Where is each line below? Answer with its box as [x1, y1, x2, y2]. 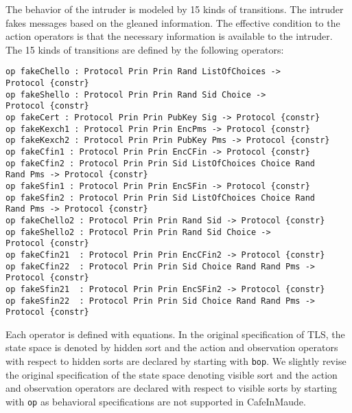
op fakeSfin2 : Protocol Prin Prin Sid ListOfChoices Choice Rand [5, 192, 316, 203]
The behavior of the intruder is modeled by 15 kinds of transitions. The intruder [5, 2, 344, 16]
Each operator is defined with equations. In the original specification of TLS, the [5, 326, 345, 341]
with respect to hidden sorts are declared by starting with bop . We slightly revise [5, 354, 347, 368]
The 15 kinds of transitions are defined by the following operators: [5, 42, 284, 56]
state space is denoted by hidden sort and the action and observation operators [5, 340, 338, 355]
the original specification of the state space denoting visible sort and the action [5, 367, 338, 381]
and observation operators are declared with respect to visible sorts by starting [5, 381, 338, 395]
